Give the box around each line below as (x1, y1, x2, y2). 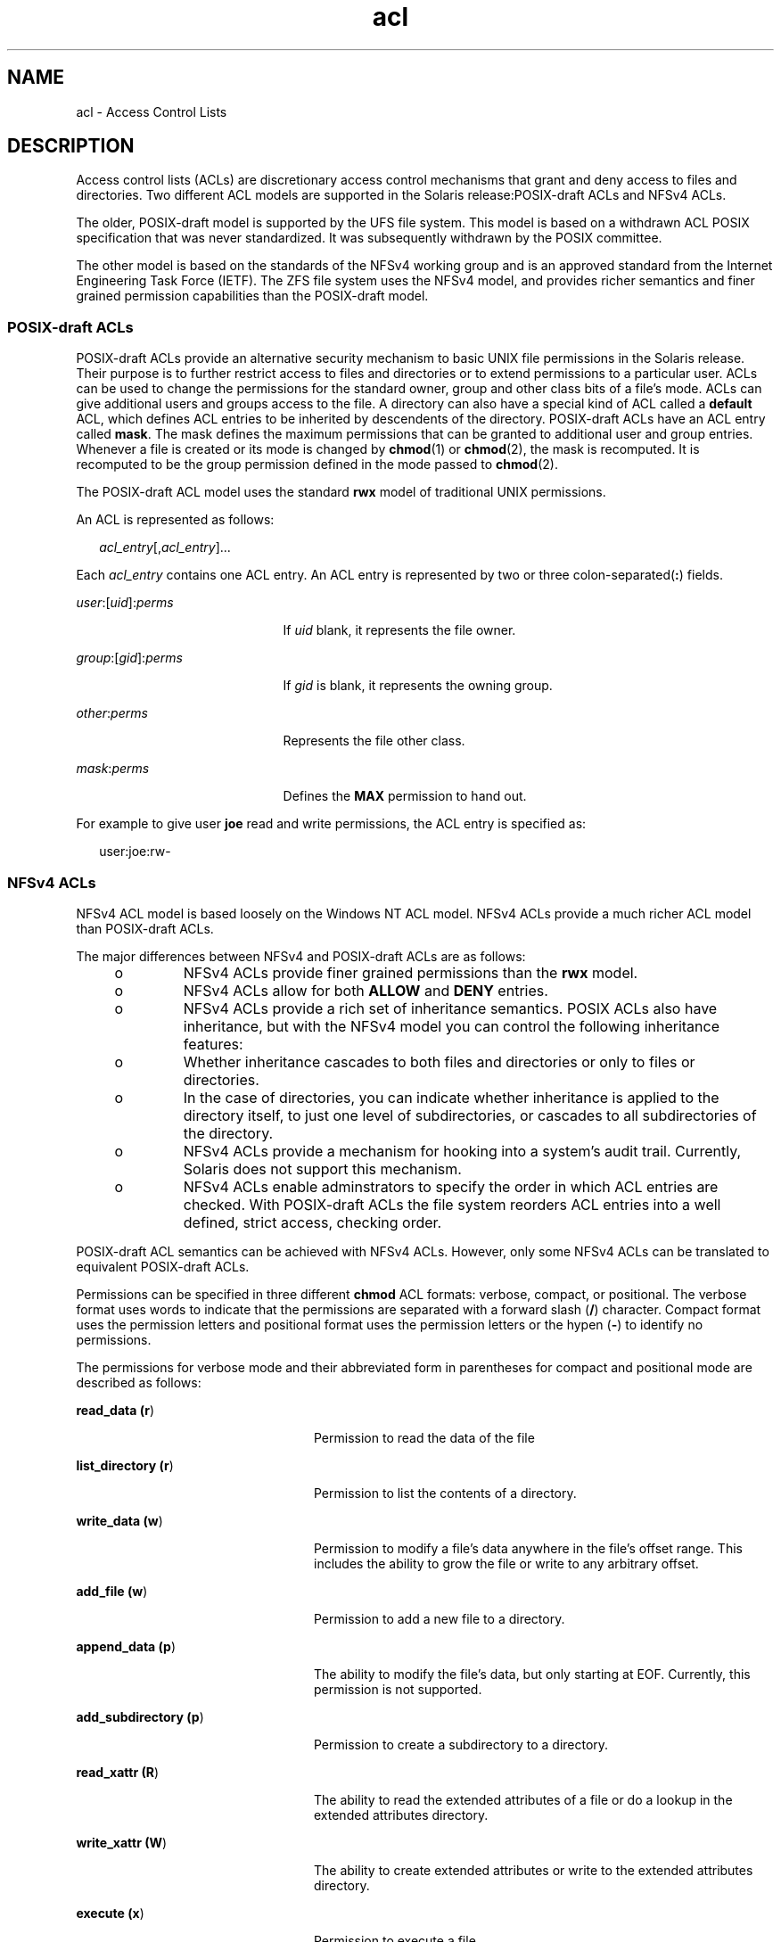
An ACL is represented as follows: (76, 512, 275, 528)
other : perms (76, 705, 148, 721)
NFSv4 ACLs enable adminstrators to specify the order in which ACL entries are (183, 1177, 719, 1196)
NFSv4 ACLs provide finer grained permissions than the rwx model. (183, 963, 638, 982)
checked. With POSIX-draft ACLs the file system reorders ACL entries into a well (183, 1195, 721, 1214)
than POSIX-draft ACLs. (76, 920, 214, 936)
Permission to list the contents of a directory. (314, 1485, 577, 1501)
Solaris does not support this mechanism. (183, 1159, 462, 1178)
